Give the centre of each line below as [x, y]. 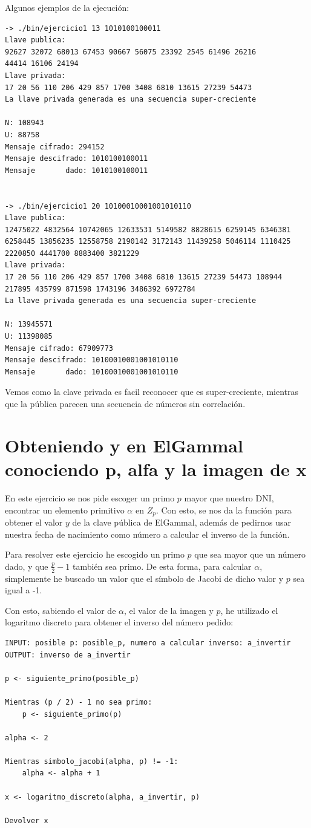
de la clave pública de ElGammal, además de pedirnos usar [182, 522]
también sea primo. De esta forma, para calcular [162, 566]
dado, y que [27, 566]
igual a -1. [24, 590]
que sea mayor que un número [250, 554]
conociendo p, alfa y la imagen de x [156, 468]
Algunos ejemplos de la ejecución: [67, 7]
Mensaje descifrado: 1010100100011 [77, 159]
